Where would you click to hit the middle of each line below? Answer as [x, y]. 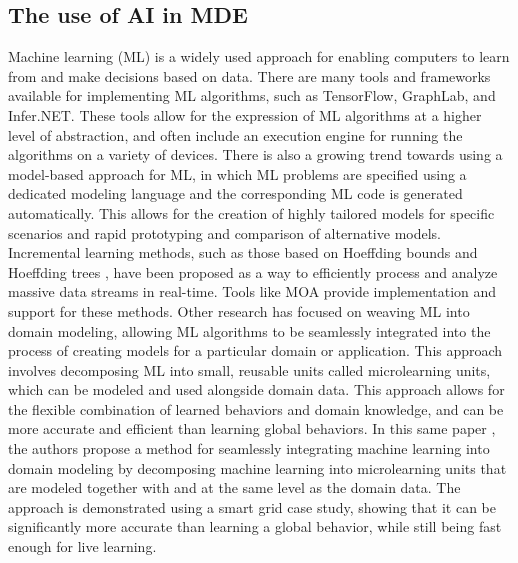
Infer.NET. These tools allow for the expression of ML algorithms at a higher [245, 114]
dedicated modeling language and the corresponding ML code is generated [235, 193]
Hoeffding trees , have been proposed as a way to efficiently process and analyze [253, 271]
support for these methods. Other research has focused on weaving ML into [239, 310]
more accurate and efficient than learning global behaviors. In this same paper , [252, 428]
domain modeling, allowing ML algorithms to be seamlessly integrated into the [249, 330]
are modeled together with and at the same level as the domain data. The [234, 487]
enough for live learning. [82, 546]
